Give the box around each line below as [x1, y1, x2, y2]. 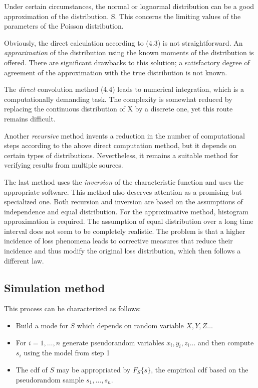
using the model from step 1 [24, 347, 110, 358]
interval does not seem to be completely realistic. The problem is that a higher [4, 225, 245, 236]
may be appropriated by [56, 364, 131, 375]
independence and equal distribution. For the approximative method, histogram [4, 206, 248, 216]
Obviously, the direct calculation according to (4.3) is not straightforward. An [4, 37, 243, 48]
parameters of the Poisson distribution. [4, 21, 124, 31]
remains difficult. [4, 113, 56, 123]
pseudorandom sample [16, 374, 84, 384]
